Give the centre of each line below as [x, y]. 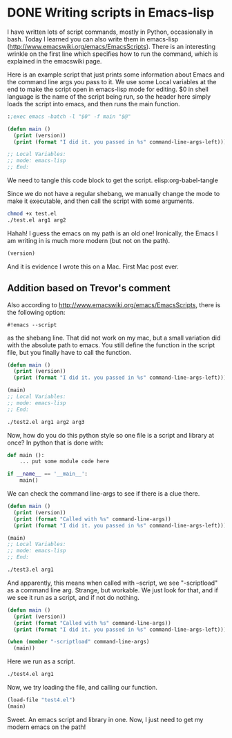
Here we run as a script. [41, 661]
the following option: [36, 312]
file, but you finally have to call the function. [69, 352]
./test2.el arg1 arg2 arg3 [46, 422]
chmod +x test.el [32, 214]
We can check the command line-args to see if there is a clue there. [104, 494]
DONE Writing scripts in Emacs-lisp [111, 13]
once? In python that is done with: [55, 443]
